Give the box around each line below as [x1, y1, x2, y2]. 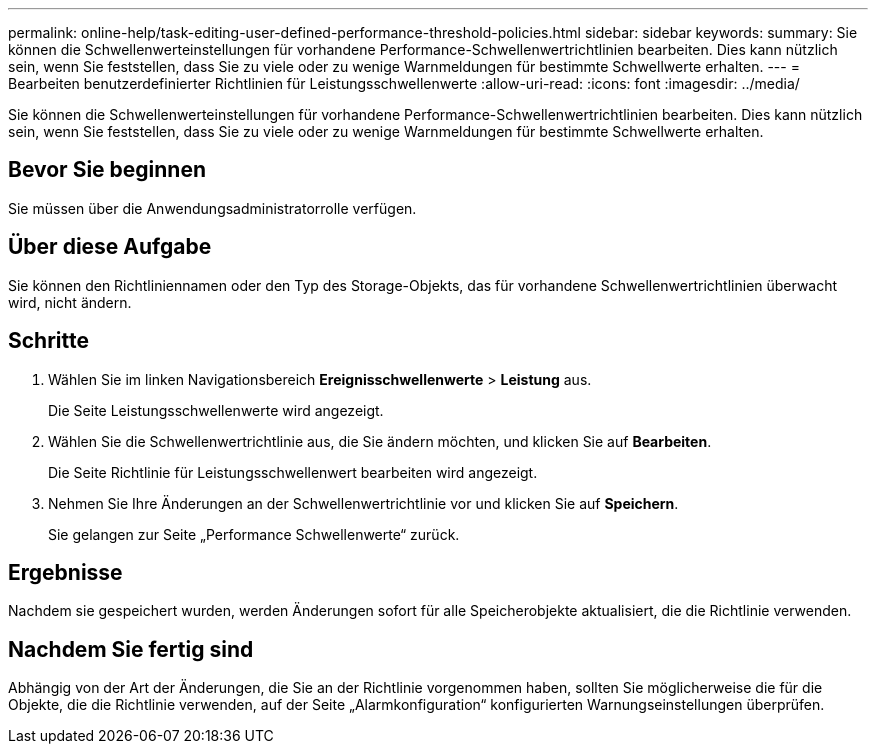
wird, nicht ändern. [8, 293, 132, 311]
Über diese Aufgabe [8, 234, 212, 260]
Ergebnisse [8, 559, 123, 585]
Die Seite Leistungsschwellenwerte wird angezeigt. [48, 401, 384, 419]
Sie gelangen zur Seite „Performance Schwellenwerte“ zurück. [48, 525, 460, 543]
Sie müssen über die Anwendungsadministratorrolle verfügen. [8, 199, 417, 217]
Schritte [8, 328, 89, 354]
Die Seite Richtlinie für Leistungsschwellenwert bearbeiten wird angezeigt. [48, 463, 538, 481]
